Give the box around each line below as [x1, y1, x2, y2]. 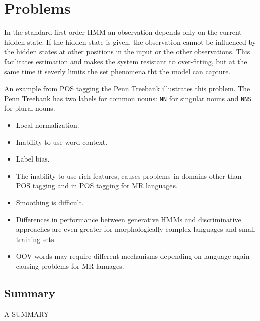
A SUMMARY [4, 308, 49, 319]
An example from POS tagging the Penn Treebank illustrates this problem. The [4, 83, 250, 94]
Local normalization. [16, 119, 79, 130]
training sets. [16, 233, 56, 244]
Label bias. [16, 153, 50, 164]
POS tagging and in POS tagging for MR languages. [16, 180, 178, 191]
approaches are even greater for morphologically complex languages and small [16, 224, 255, 234]
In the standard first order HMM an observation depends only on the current [4, 27, 242, 37]
